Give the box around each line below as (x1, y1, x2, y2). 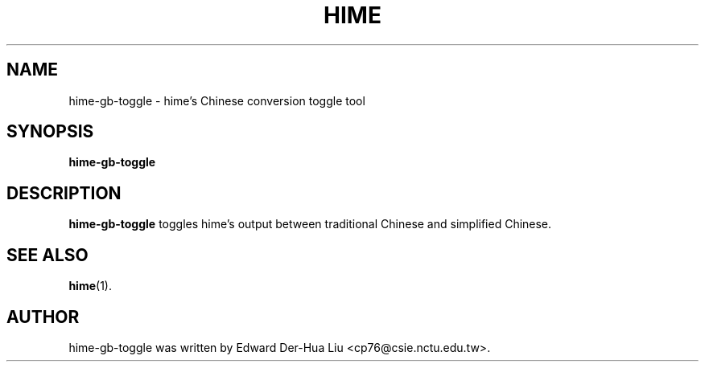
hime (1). (68, 279, 112, 293)
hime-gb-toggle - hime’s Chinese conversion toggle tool (68, 93, 365, 108)
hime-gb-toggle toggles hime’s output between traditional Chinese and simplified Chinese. (68, 217, 552, 231)
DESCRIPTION (6, 182, 122, 203)
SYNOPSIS (6, 121, 94, 142)
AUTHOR (6, 306, 80, 327)
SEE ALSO (6, 244, 89, 265)
